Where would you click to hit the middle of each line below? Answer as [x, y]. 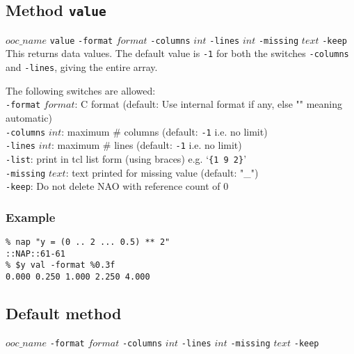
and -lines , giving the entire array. [82, 67]
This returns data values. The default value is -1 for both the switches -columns [177, 53]
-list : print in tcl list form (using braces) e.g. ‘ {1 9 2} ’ [126, 158]
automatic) [29, 118]
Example [31, 217]
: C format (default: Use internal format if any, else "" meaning [209, 104]
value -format [81, 41]
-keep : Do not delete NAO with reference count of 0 [117, 186]
